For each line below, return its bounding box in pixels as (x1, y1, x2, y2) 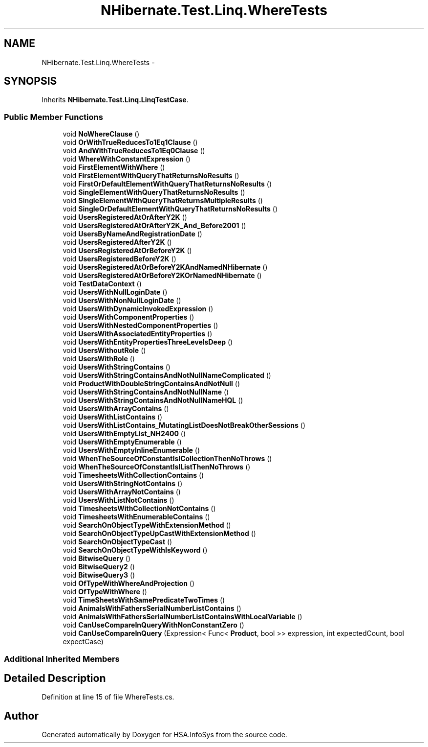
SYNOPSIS (4, 75, 57, 88)
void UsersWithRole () (63, 354, 135, 363)
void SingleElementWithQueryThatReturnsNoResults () (63, 188, 245, 197)
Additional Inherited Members (4, 654, 120, 664)
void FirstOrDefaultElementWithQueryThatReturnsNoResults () (63, 180, 272, 188)
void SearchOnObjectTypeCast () (63, 537, 172, 546)
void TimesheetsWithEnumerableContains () (63, 513, 210, 521)
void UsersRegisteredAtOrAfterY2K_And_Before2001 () (63, 221, 246, 230)
